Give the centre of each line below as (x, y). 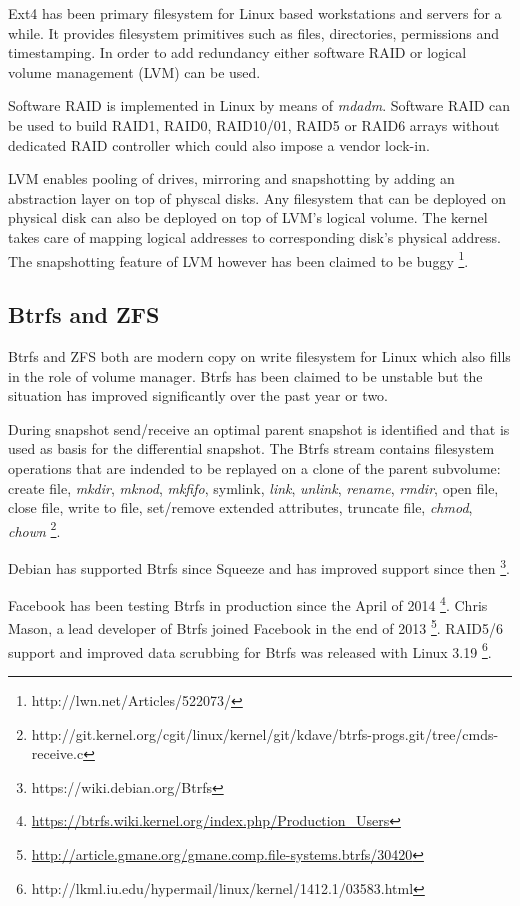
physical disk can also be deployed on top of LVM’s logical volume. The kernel (248, 217)
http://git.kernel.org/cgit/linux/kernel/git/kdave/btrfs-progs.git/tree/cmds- (265, 733)
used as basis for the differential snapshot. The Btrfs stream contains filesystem (251, 448)
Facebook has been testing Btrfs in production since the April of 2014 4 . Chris (248, 603)
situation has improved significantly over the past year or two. (198, 395)
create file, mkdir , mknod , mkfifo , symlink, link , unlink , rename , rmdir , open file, (253, 487)
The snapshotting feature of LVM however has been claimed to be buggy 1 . (238, 259)
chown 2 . (34, 529)
